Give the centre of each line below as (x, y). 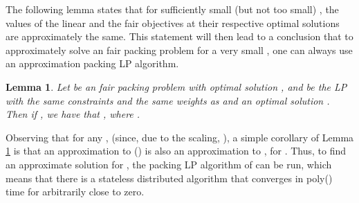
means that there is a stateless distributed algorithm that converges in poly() (169, 178)
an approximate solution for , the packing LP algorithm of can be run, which (169, 164)
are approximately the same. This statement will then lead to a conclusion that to (179, 36)
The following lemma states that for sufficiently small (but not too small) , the (172, 9)
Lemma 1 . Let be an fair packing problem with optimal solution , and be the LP (176, 86)
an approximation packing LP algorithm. (92, 63)
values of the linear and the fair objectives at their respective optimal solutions (173, 23)
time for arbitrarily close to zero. (75, 192)
